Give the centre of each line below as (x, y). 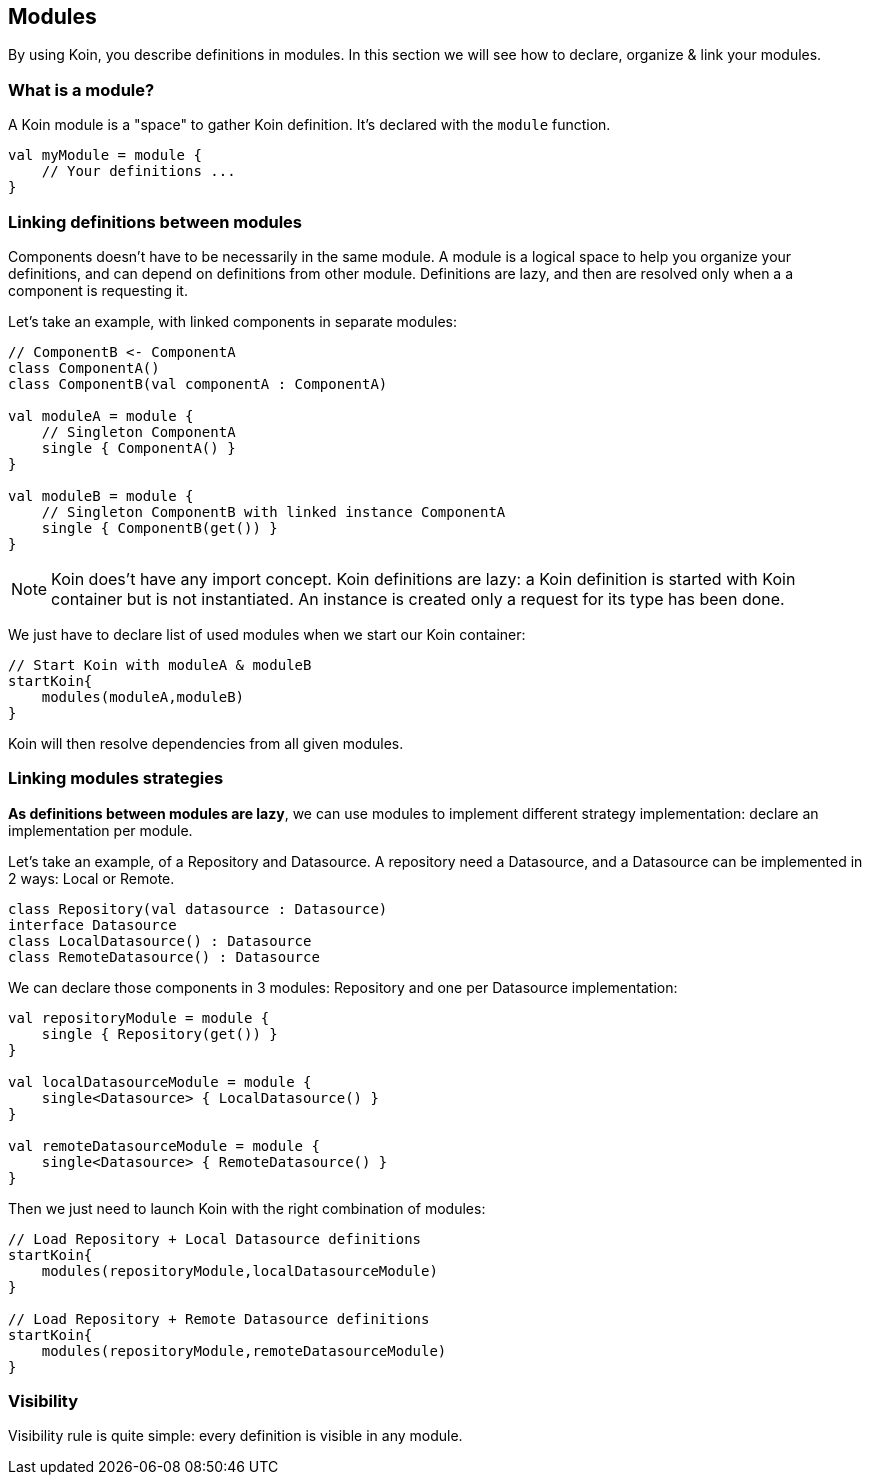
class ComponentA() (84, 367)
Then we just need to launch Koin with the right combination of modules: (247, 1208)
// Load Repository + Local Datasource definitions (215, 1238)
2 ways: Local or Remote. (91, 878)
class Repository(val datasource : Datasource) (198, 908)
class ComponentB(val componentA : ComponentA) (198, 383)
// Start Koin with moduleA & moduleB (160, 664)
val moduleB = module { (101, 495)
